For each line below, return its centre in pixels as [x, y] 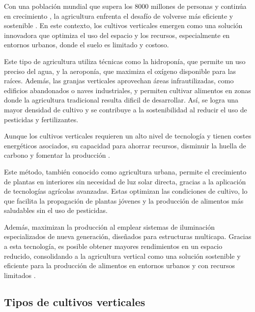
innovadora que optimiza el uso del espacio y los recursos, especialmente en [117, 35]
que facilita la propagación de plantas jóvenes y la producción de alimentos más [124, 200]
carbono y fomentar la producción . [57, 155]
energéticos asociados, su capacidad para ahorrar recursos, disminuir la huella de [125, 145]
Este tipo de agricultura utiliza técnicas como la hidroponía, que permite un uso [125, 61]
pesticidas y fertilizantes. [41, 119]
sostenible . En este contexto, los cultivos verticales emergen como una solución [123, 25]
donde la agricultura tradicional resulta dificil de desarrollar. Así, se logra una [121, 100]
